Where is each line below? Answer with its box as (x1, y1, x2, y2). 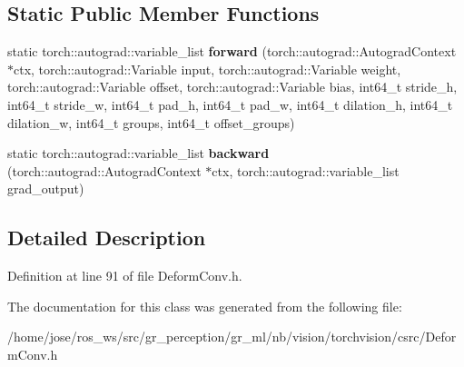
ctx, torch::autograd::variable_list (212, 161, 400, 180)
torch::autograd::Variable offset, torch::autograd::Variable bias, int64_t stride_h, (7, 77, 458, 96)
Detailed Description (7, 223, 206, 252)
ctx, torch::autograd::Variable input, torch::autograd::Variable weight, (14, 59, 401, 78)
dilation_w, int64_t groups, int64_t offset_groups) (7, 113, 295, 132)
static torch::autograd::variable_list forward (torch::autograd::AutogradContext (7, 42, 457, 61)
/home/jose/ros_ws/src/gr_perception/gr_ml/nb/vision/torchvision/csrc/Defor (7, 327, 457, 346)
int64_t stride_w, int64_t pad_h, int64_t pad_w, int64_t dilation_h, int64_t (7, 94, 453, 114)
